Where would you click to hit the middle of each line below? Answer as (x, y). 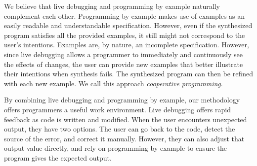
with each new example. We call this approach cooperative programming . (113, 83)
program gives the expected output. (58, 157)
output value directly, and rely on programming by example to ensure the (116, 148)
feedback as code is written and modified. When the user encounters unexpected (126, 119)
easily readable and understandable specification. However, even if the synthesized (128, 25)
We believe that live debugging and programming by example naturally (112, 6)
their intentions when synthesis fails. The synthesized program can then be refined (128, 74)
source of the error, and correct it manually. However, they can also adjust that (124, 138)
